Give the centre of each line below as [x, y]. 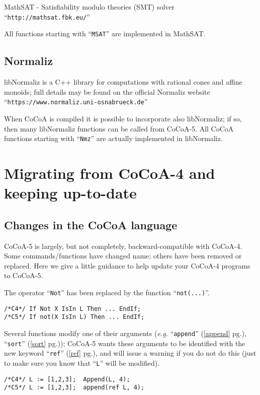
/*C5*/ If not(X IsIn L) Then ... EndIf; [74, 317]
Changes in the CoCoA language [91, 224]
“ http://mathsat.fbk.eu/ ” [47, 16]
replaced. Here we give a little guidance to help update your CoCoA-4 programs [127, 265]
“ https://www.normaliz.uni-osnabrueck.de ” [76, 102]
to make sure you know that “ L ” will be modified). [82, 363]
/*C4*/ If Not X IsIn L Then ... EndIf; [73, 309]
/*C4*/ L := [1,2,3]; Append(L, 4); [67, 379]
